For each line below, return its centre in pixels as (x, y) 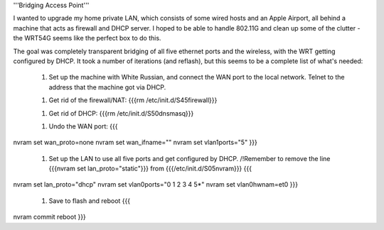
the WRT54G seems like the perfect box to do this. (87, 38)
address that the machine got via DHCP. (107, 87)
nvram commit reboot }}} (50, 217)
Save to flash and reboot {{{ (90, 201)
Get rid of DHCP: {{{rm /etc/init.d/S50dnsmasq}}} (121, 113)
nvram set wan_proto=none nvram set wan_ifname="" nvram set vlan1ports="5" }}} (135, 143)
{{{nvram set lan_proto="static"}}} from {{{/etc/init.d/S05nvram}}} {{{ (150, 169)
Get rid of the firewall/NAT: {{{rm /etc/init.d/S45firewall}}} (133, 100)
